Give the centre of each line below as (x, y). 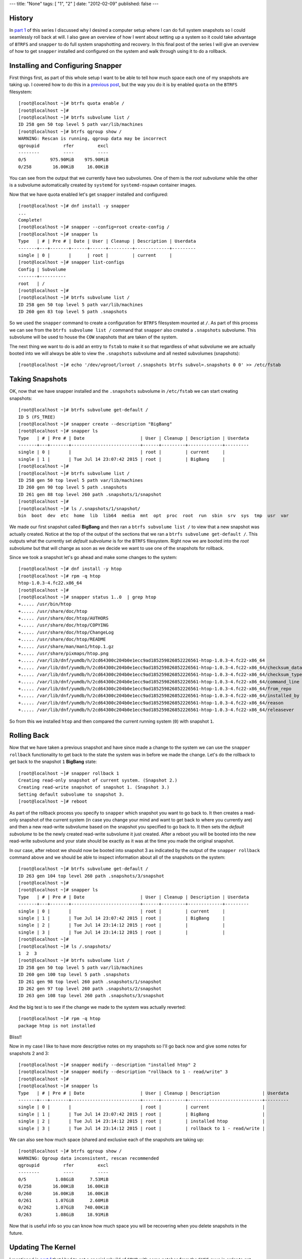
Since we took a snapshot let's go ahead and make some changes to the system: (93, 557)
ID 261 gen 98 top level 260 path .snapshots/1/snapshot (90, 982)
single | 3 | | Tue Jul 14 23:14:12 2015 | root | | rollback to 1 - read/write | (142, 1128)
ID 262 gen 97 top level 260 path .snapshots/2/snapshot (90, 989)
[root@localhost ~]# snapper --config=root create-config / (94, 227)
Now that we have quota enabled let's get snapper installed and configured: (89, 194)
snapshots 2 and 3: (29, 1053)
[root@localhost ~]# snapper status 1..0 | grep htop (87, 597)
